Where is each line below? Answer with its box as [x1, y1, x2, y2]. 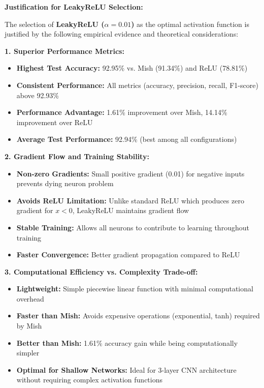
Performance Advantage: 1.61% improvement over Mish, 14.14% [16, 107, 227, 117]
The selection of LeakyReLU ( [5, 18, 105, 29]
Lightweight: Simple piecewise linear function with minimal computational [16, 283, 253, 294]
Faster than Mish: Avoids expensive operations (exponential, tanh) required [16, 310, 260, 321]
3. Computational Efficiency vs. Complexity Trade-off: [5, 266, 198, 277]
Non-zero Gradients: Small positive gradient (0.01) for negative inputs [16, 168, 245, 178]
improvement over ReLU [16, 116, 93, 127]
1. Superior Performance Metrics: [5, 45, 124, 56]
